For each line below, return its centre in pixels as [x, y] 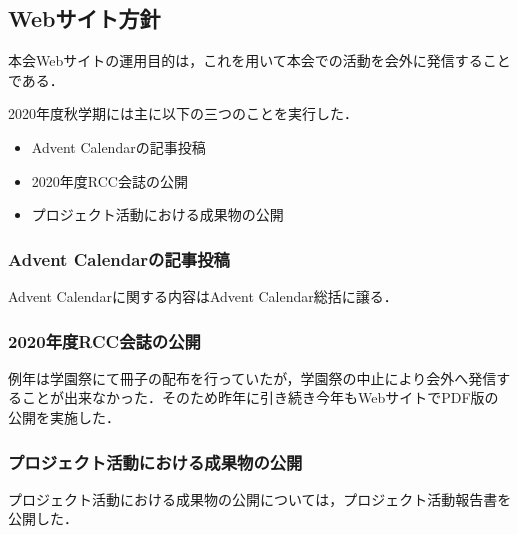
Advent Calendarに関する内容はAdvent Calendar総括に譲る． [203, 295]
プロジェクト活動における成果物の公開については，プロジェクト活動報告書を [260, 498]
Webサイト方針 [84, 18]
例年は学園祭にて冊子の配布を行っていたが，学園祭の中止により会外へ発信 [252, 377]
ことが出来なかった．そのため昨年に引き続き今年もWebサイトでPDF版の [260, 397]
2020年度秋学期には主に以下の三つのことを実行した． [183, 113]
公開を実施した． [64, 416]
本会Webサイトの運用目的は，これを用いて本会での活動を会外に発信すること [259, 60]
